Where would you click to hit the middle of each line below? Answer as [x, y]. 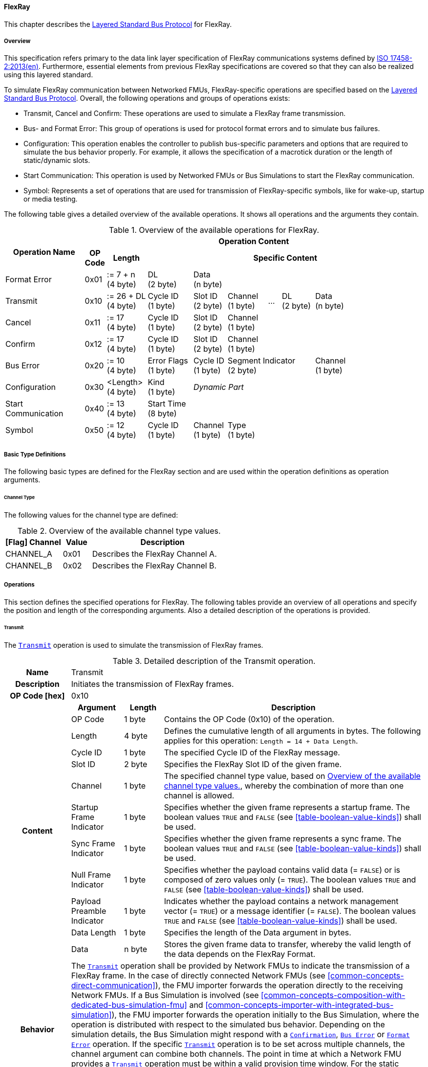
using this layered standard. [49, 75]
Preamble [89, 911]
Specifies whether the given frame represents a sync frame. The [283, 839]
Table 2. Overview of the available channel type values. [119, 531]
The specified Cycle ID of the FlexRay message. [252, 753]
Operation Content [254, 241]
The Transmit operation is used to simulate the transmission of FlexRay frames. [134, 645]
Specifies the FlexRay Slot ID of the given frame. [253, 764]
